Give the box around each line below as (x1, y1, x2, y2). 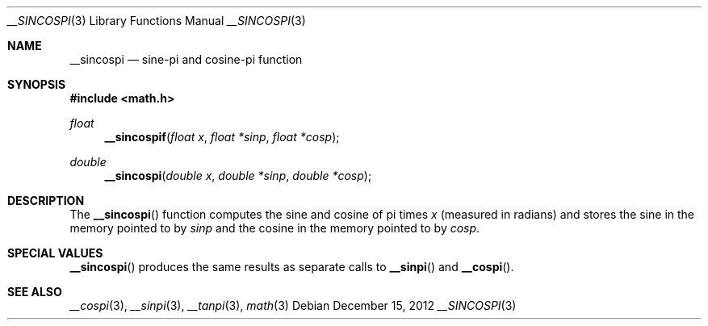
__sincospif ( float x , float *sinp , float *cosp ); (104, 130, 340, 144)
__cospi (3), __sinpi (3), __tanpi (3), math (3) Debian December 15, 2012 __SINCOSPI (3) (69, 299, 517, 312)
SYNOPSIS (7, 77, 66, 91)
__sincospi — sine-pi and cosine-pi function (69, 52, 303, 66)
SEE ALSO (7, 285, 62, 299)
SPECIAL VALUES (7, 246, 103, 260)
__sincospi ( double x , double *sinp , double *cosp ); (104, 169, 372, 182)
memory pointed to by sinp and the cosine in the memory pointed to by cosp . (69, 221, 480, 235)
